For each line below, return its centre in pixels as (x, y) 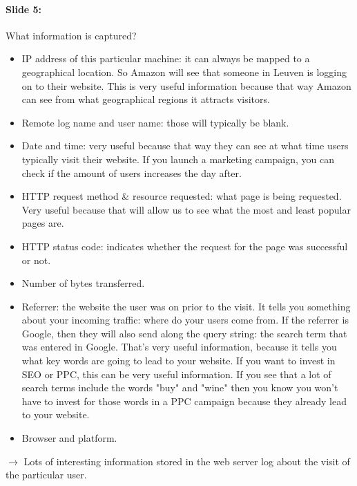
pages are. (43, 223)
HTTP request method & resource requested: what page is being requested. (182, 196)
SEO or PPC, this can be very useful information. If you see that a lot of (176, 374)
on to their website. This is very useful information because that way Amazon (186, 85)
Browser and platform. (69, 438)
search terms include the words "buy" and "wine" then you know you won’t (180, 387)
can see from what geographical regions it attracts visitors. (146, 99)
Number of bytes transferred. (83, 283)
